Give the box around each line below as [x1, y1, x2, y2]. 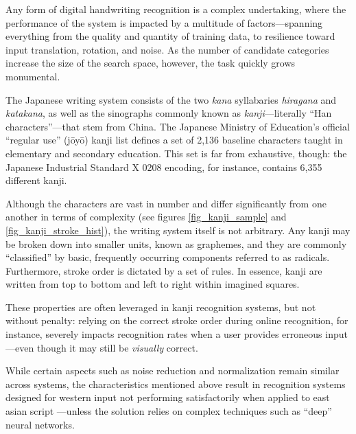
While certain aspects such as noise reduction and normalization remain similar [5, 363, 340, 378]
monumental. [5, 69, 60, 83]
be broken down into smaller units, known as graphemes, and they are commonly [5, 236, 347, 251]
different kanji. [5, 173, 67, 187]
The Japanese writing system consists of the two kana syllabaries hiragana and [5, 92, 337, 106]
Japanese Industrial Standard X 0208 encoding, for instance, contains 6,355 [5, 159, 322, 174]
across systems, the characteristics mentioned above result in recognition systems [5, 376, 346, 391]
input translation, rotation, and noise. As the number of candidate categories [5, 42, 329, 56]
